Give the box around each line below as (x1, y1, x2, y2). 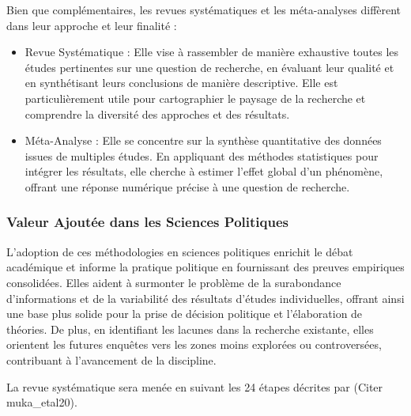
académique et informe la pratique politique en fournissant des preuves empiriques (6, 259, 405, 275)
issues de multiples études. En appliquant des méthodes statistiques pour (25, 147, 379, 164)
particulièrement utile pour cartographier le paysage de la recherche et (25, 89, 366, 106)
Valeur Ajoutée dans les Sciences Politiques (6, 212, 288, 232)
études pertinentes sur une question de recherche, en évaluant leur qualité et (25, 59, 394, 75)
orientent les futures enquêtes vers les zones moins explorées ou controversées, (6, 336, 382, 353)
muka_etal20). (6, 394, 77, 410)
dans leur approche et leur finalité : (6, 17, 177, 33)
